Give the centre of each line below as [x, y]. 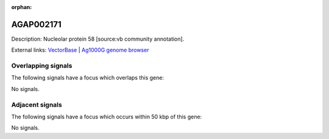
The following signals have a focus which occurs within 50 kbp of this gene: [107, 117]
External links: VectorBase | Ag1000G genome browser [80, 50]
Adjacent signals [37, 104]
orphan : [22, 7]
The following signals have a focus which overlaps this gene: [88, 78]
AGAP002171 [37, 24]
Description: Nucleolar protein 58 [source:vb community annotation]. [98, 39]
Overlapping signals [42, 66]
